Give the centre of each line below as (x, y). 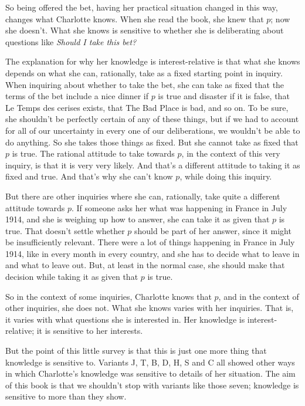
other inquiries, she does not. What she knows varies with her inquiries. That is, (150, 308)
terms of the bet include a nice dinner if (77, 96)
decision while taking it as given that (72, 277)
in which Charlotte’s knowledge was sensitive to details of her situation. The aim (150, 373)
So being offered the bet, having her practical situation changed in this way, (142, 7)
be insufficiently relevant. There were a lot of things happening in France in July (150, 242)
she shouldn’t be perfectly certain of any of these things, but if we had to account (152, 119)
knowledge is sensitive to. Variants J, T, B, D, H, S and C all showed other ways (150, 362)
